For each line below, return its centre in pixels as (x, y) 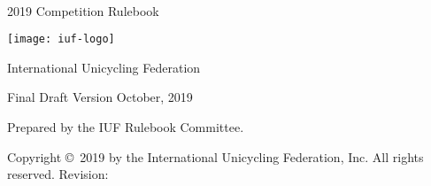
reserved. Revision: (58, 174)
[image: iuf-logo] (61, 39)
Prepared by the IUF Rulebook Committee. (126, 127)
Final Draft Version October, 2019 (100, 97)
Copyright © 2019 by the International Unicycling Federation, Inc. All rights (215, 156)
